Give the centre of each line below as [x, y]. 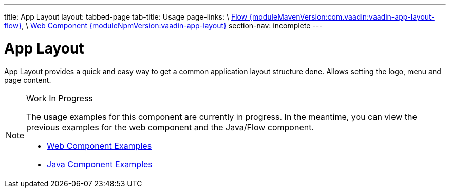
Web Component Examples [99, 145]
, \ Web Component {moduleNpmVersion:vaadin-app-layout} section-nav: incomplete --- [172, 25]
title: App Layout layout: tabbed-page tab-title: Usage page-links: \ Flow [126, 17]
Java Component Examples [100, 164]
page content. [28, 80]
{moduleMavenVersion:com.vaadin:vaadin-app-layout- [342, 17]
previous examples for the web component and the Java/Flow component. [170, 127]
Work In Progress [60, 98]
